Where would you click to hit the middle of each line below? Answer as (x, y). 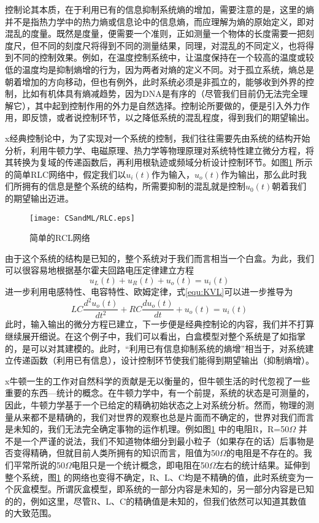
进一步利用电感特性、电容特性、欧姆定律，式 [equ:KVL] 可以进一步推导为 (149, 291)
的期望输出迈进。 (39, 198)
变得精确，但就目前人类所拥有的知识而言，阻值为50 (116, 453)
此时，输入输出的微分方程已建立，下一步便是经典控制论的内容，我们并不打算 (159, 324)
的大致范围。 (31, 513)
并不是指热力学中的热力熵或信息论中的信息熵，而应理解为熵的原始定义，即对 (159, 21)
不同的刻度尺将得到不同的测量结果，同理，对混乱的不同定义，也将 (172, 45)
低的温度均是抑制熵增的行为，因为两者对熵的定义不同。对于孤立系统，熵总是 (159, 69)
